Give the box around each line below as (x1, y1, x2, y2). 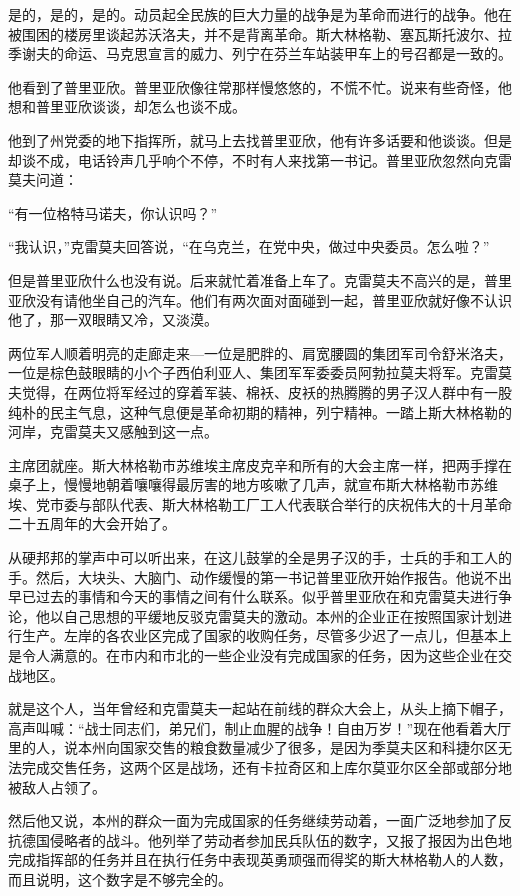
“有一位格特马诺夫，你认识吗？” (8, 202, 218, 223)
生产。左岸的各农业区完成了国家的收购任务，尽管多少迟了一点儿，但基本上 (21, 625, 512, 646)
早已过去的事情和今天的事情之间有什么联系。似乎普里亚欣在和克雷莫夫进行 (8, 586, 498, 607)
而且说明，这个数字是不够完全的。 (8, 868, 232, 889)
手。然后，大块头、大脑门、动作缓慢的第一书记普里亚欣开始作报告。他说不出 (8, 566, 512, 587)
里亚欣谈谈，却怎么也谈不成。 (49, 96, 246, 117)
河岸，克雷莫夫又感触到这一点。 (8, 421, 218, 442)
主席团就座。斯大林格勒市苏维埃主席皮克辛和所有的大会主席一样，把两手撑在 (8, 454, 512, 475)
